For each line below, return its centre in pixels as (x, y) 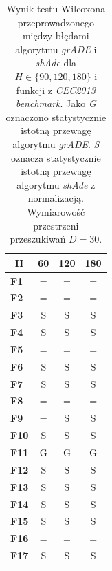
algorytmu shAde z (56, 184)
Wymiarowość (56, 211)
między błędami (56, 36)
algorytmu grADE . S (56, 143)
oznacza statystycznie (56, 157)
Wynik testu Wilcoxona (56, 8)
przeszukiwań (38, 239)
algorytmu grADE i (56, 49)
